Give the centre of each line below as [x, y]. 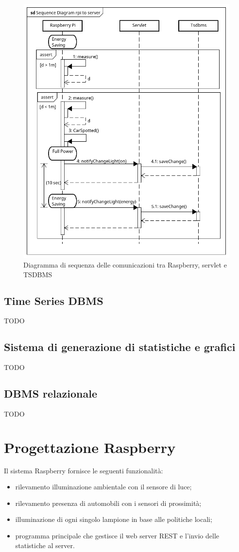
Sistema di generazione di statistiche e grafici [120, 347]
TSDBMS [38, 274]
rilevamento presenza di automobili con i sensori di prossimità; [108, 503]
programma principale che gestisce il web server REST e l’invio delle [117, 536]
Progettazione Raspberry [90, 447]
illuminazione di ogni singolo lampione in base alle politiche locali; [114, 519]
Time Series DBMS [54, 300]
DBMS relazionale [51, 393]
